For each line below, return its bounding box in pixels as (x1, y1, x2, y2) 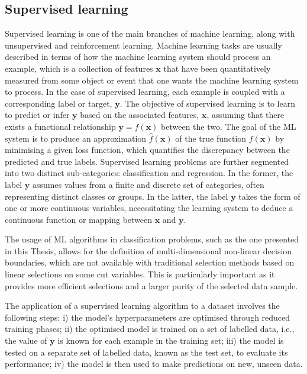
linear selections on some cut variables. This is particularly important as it (5, 268, 275, 280)
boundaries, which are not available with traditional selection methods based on (5, 256, 295, 268)
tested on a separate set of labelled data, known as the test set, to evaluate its (5, 346, 288, 358)
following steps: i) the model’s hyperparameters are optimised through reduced (5, 311, 290, 323)
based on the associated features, (80, 108, 199, 121)
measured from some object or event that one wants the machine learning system (5, 73, 299, 86)
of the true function (175, 132, 247, 144)
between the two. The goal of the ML (161, 120, 296, 132)
